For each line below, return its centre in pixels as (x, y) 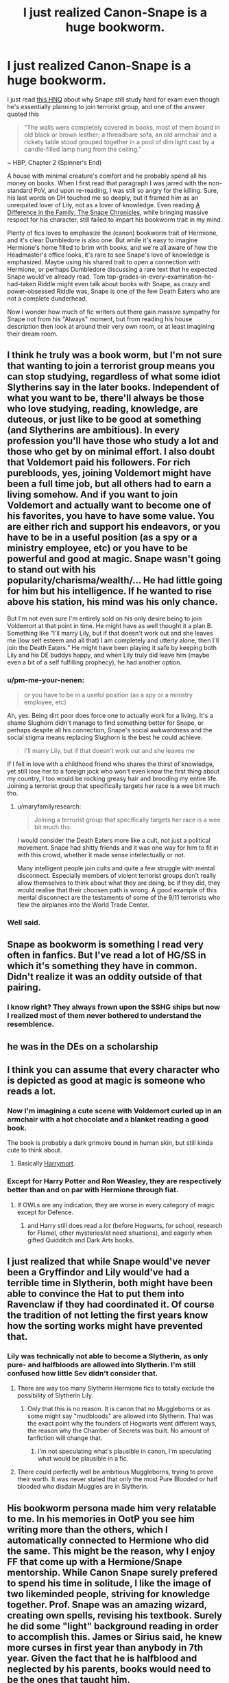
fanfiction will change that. (65, 1438)
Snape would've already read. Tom (56, 277)
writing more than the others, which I (87, 1530)
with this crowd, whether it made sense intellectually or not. (101, 855)
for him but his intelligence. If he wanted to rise (110, 591)
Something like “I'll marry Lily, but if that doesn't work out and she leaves (110, 633)
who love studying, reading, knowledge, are (103, 409)
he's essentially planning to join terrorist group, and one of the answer (106, 106)
